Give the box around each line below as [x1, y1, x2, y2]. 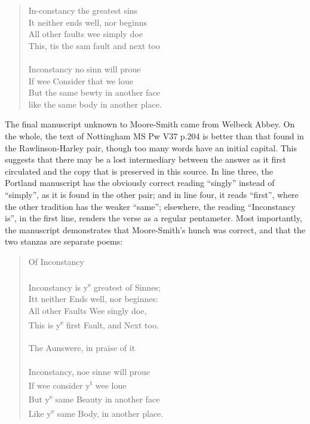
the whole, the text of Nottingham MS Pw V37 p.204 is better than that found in [5, 129, 304, 142]
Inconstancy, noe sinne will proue [28, 365, 151, 377]
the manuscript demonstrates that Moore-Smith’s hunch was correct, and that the [5, 223, 306, 236]
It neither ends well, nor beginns [28, 16, 147, 28]
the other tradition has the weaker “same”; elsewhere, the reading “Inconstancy [5, 200, 296, 212]
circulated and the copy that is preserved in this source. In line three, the [5, 164, 273, 177]
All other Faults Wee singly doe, [28, 304, 147, 316]
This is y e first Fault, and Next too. [28, 316, 159, 331]
